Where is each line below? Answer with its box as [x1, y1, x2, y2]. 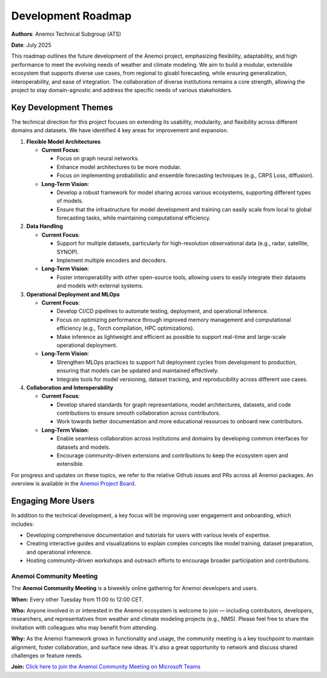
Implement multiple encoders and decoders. [56, 257, 167, 264]
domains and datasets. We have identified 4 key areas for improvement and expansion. [11, 127, 229, 134]
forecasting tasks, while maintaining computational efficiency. [56, 214, 211, 221]
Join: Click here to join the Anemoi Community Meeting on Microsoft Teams [11, 663, 201, 670]
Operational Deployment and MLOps [26, 290, 121, 298]
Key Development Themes [11, 102, 113, 112]
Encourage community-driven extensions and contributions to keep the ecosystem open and [56, 452, 288, 459]
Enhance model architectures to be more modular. [56, 163, 182, 170]
